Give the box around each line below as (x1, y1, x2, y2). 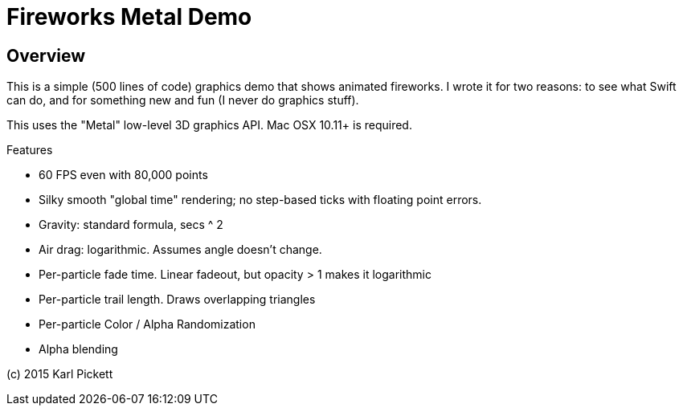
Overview (6, 45, 86, 66)
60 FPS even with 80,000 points (39, 168, 208, 182)
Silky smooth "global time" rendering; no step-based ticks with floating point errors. (39, 193, 482, 207)
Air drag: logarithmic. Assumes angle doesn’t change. (39, 243, 322, 257)
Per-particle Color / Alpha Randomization (39, 317, 256, 332)
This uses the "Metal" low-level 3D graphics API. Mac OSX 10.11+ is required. (6, 118, 412, 133)
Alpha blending (39, 342, 118, 357)
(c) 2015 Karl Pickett (6, 367, 113, 381)
